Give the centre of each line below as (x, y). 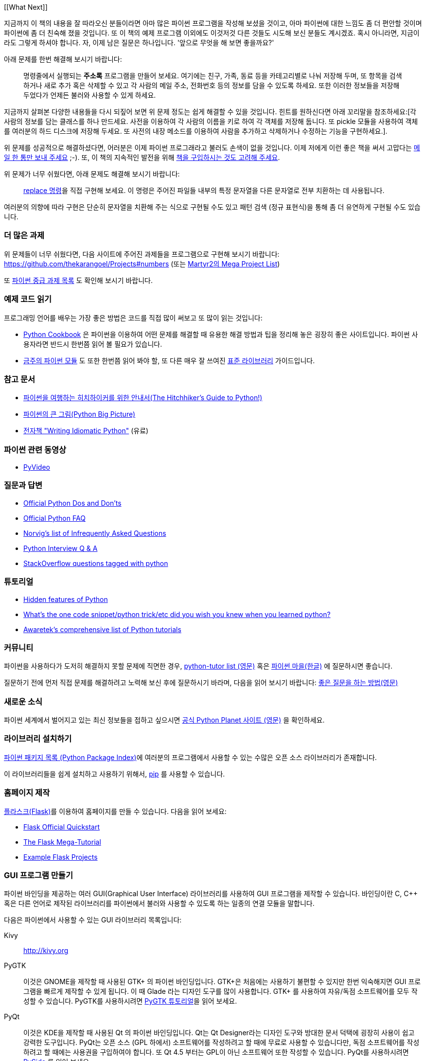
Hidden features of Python (66, 599)
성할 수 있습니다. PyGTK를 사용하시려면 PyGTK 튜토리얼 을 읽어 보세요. (130, 1001)
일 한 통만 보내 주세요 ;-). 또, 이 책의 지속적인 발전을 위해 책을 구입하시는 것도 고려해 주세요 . (142, 157)
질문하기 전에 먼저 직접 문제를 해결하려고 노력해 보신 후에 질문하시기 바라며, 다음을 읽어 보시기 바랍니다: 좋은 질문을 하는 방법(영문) (201, 683)
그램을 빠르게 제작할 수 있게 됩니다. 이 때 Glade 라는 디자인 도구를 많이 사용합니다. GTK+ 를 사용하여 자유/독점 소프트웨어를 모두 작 (221, 991)
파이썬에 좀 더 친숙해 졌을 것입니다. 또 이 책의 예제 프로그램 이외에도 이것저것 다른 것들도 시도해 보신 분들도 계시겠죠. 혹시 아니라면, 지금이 (212, 33)
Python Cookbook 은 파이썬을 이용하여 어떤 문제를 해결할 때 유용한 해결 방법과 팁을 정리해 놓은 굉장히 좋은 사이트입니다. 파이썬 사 (221, 334)
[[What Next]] (26, 7)
